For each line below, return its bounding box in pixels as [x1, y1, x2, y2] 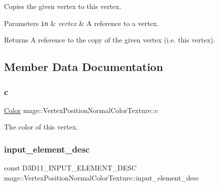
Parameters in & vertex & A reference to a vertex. [4, 17, 159, 28]
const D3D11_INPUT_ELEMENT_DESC [4, 162, 137, 173]
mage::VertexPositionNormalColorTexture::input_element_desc [4, 172, 199, 182]
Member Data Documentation [4, 59, 163, 74]
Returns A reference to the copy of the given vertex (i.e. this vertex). [4, 34, 215, 45]
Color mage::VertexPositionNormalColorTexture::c [4, 104, 158, 115]
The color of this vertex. [4, 121, 78, 132]
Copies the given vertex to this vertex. [4, 1, 121, 11]
